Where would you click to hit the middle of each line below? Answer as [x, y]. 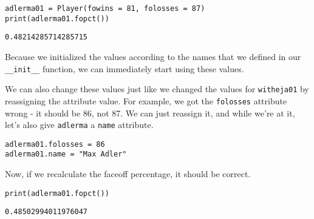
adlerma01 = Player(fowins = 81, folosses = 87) [105, 8]
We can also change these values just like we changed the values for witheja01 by [157, 89]
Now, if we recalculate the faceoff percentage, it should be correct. [128, 174]
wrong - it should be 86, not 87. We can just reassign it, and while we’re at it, [150, 113]
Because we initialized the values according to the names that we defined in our [153, 56]
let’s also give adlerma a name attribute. [79, 125]
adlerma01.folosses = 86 [55, 144]
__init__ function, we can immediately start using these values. [125, 68]
